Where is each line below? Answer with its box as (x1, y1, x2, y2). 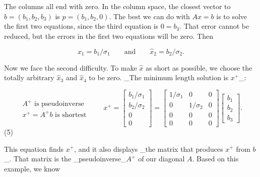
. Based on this (192, 153, 239, 164)
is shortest (55, 111, 87, 119)
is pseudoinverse (34, 100, 84, 108)
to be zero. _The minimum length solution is (89, 72, 229, 83)
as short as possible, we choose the (146, 62, 252, 73)
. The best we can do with (109, 11, 190, 21)
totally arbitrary (4, 72, 54, 83)
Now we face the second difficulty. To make (4, 62, 137, 73)
